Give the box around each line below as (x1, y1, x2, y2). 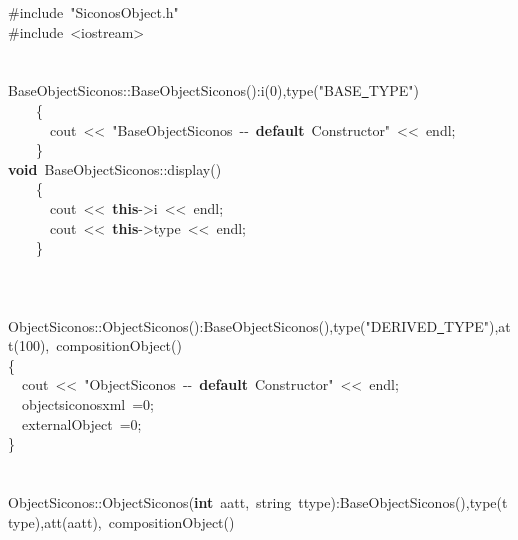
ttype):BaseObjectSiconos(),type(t (298, 491, 508, 512)
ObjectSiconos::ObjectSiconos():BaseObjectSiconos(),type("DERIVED (8, 315, 438, 336)
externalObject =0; (21, 413, 142, 434)
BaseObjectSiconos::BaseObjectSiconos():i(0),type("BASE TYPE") (8, 80, 419, 101)
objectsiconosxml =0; (21, 393, 154, 414)
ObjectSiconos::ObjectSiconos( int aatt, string (8, 491, 292, 512)
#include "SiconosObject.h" (8, 2, 179, 23)
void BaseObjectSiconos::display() (8, 158, 222, 179)
